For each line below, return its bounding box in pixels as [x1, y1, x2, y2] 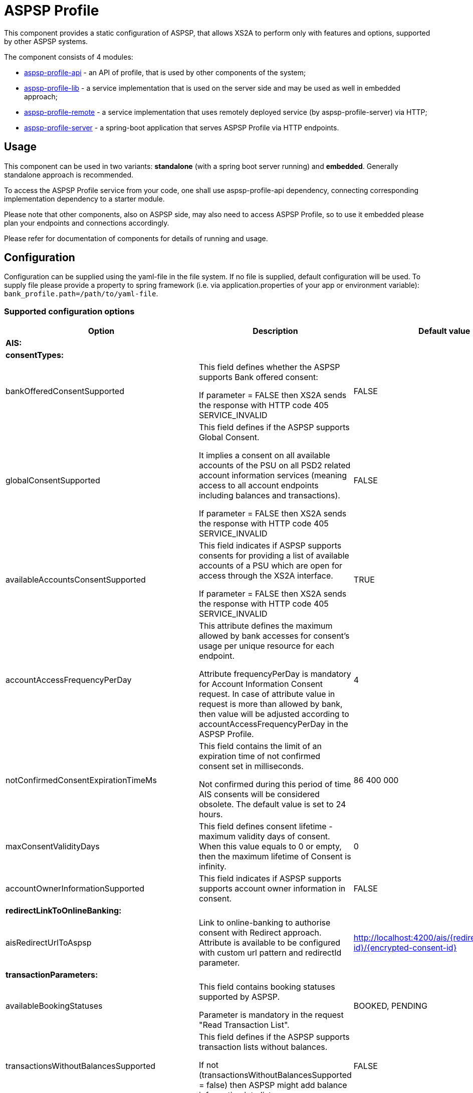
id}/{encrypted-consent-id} [353, 943, 457, 953]
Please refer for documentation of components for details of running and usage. [4, 234, 268, 243]
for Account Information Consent [198, 679, 323, 689]
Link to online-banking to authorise [198, 918, 331, 928]
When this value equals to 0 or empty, [198, 841, 342, 852]
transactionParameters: [6, 970, 98, 980]
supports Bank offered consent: [198, 372, 318, 383]
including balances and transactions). [198, 490, 340, 501]
